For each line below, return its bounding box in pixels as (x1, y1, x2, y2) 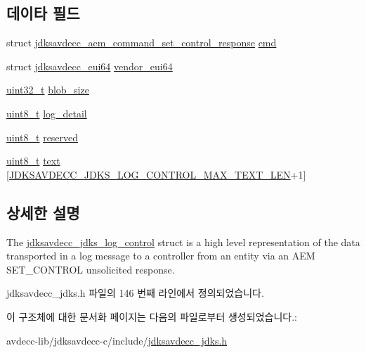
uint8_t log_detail (6, 105, 87, 120)
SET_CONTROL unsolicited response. (6, 262, 175, 276)
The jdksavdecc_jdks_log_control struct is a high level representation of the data (6, 234, 360, 249)
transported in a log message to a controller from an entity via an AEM (6, 248, 315, 263)
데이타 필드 (6, 2, 80, 24)
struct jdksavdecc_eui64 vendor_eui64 (6, 58, 173, 73)
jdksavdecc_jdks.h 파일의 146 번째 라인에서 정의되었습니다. (6, 285, 264, 300)
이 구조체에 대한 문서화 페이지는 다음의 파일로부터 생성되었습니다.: (6, 309, 297, 323)
